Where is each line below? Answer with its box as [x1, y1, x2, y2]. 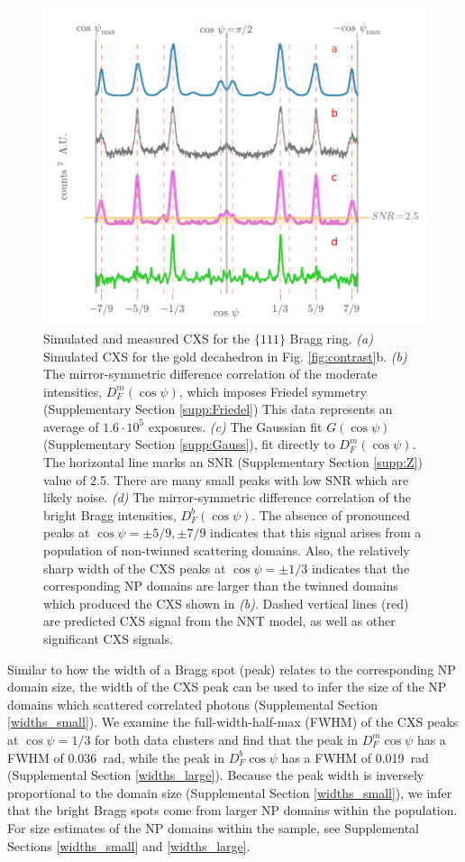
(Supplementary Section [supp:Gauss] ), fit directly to [43, 435, 335, 454]
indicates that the [311, 558, 410, 577]
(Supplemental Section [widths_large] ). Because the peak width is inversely [7, 766, 424, 784]
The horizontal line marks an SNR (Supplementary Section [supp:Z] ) [43, 453, 423, 472]
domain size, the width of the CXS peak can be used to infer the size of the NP [7, 677, 447, 696]
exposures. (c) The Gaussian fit [148, 417, 323, 436]
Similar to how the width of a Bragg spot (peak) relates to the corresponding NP [7, 659, 456, 678]
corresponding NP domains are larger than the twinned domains [43, 576, 398, 595]
